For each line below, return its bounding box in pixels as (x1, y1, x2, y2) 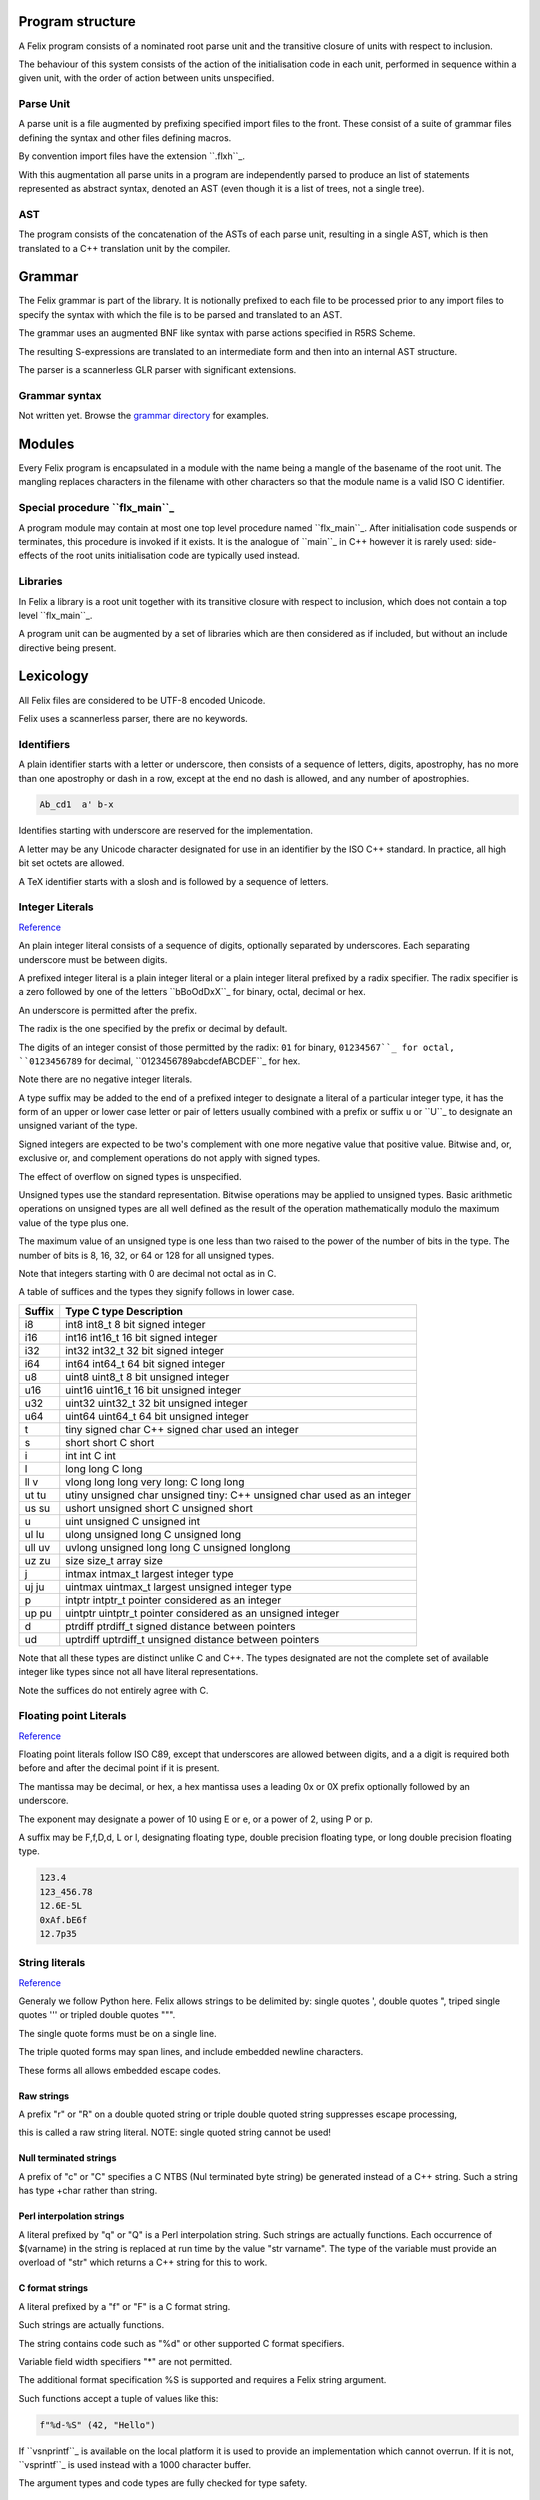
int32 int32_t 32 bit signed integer (65, 1343, 225, 1357)
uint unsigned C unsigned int (65, 1514, 200, 1528)
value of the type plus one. (18, 1216, 129, 1229)
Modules (18, 435, 75, 452)
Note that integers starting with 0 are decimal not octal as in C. (18, 1267, 277, 1279)
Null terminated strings (18, 2152, 117, 2164)
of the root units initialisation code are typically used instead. (49, 550, 300, 562)
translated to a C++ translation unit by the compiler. (18, 242, 231, 254)
